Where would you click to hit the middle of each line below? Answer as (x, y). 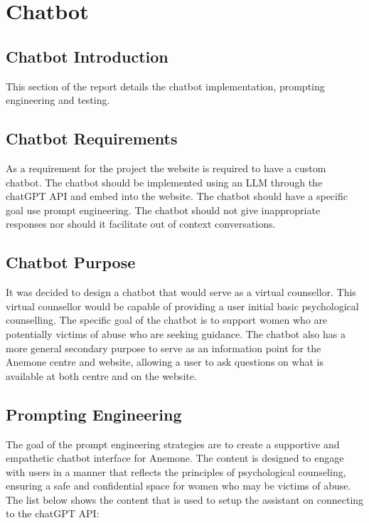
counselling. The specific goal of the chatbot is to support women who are (167, 320)
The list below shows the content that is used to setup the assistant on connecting (185, 499)
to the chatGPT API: (53, 513)
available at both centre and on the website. (101, 375)
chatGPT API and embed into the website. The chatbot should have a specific (177, 196)
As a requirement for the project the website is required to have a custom (166, 168)
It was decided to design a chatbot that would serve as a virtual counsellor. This (181, 292)
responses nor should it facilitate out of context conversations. (141, 224)
